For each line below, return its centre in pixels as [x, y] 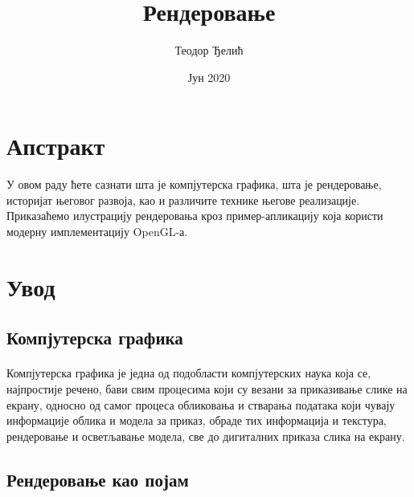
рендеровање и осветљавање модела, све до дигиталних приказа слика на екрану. [206, 436]
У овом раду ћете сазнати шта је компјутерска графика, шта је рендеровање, [194, 184]
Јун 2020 [209, 77]
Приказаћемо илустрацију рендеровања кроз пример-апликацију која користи [195, 216]
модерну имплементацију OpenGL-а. [97, 232]
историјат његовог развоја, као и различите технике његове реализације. [183, 200]
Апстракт [56, 146]
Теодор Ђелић [209, 50]
